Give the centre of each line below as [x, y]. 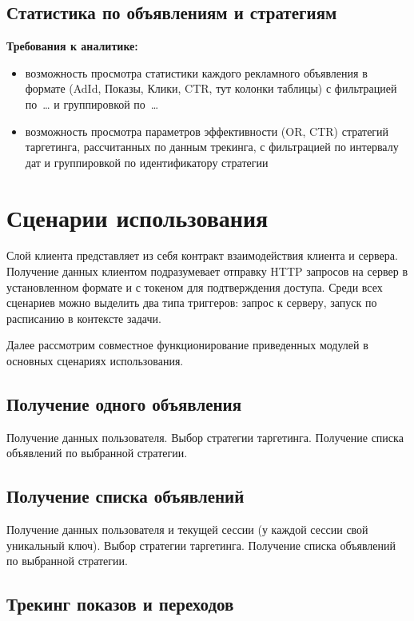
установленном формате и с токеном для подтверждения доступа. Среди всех [195, 287]
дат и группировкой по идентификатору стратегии [147, 162]
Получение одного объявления [124, 404]
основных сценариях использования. [95, 361]
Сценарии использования [137, 217]
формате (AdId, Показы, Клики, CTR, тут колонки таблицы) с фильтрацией [211, 88]
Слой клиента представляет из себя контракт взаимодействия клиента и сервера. [202, 255]
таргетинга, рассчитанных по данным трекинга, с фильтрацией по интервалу [212, 147]
